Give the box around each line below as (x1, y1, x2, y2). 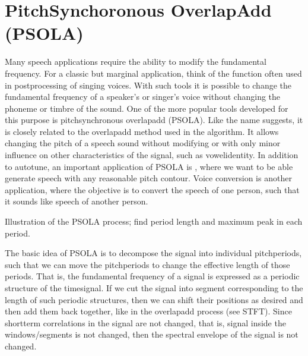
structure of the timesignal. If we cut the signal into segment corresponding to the (5, 282, 303, 294)
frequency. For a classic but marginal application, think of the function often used (5, 67, 302, 79)
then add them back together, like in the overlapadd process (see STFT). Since (5, 305, 292, 317)
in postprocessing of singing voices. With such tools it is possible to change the (5, 78, 292, 91)
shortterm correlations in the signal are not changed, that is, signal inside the (5, 316, 286, 329)
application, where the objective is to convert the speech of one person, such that (5, 183, 300, 196)
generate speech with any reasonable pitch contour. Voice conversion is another (5, 172, 292, 184)
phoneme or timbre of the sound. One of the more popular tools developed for (5, 102, 288, 114)
